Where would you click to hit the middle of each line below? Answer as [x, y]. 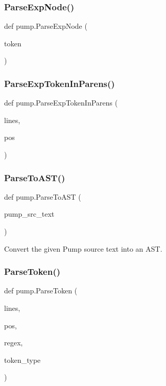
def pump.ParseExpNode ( [46, 26]
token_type [22, 359]
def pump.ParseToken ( [41, 291]
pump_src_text [29, 214]
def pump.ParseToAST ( [43, 196]
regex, [14, 343]
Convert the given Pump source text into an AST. [83, 248]
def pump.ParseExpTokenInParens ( [61, 103]
